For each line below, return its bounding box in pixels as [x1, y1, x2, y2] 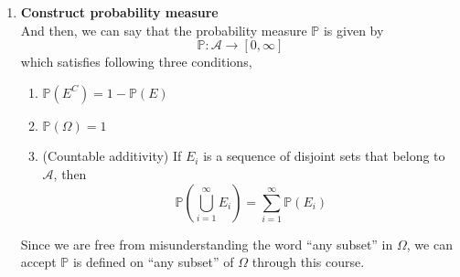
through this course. [251, 252, 365, 272]
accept [20, 252, 57, 272]
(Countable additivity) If [42, 146, 182, 165]
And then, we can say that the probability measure [20, 20, 307, 39]
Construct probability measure [20, 3, 219, 21]
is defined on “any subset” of [72, 252, 234, 272]
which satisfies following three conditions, [20, 52, 252, 71]
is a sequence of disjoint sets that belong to [203, 146, 445, 165]
